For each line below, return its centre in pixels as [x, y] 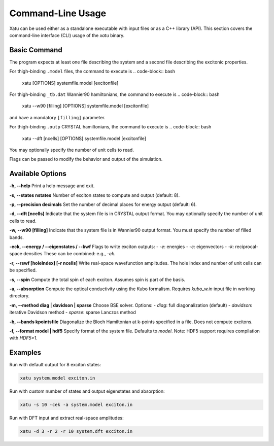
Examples [25, 353]
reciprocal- [247, 247]
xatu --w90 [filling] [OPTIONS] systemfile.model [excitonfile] [85, 106]
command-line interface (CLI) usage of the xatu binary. [67, 35]
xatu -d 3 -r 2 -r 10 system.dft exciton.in [76, 432]
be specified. [23, 270]
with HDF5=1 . [23, 338]
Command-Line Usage [58, 13]
